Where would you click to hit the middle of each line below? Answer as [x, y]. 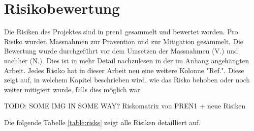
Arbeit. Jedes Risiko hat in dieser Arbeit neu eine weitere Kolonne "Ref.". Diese [124, 70]
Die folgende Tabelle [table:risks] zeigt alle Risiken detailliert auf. [102, 122]
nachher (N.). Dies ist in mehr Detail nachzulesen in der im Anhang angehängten [127, 60]
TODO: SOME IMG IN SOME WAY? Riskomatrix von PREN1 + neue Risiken [125, 106]
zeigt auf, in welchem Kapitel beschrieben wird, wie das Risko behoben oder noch [127, 80]
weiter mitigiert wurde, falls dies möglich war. [73, 89]
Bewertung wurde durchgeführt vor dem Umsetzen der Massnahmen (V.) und [121, 51]
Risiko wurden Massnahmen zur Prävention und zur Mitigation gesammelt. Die [124, 41]
